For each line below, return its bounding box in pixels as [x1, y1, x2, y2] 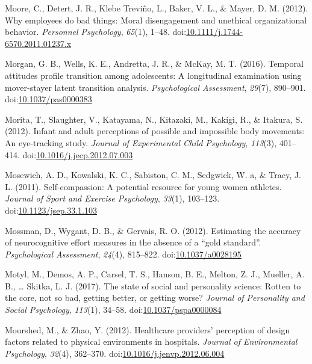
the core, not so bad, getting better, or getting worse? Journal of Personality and [5, 291, 305, 304]
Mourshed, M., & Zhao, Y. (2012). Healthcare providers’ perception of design [5, 323, 290, 336]
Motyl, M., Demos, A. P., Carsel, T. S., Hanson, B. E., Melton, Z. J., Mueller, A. [5, 268, 305, 280]
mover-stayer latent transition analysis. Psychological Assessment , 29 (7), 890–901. [5, 81, 306, 93]
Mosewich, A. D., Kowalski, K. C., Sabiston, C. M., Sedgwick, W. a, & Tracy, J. [5, 168, 301, 181]
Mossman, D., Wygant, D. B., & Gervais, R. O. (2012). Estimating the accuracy [5, 224, 301, 236]
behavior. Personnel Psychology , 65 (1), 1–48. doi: [5, 25, 187, 38]
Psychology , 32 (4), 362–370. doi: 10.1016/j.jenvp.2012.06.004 [5, 347, 225, 359]
